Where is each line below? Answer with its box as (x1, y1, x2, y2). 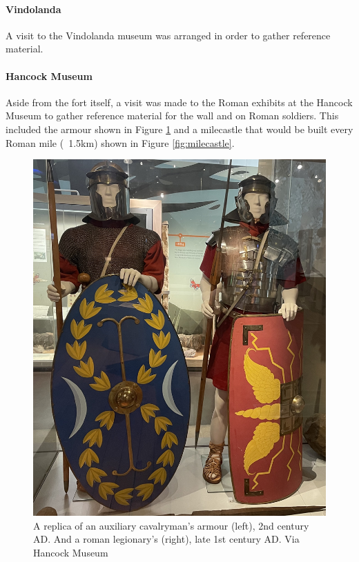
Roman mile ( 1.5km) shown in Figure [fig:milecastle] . (6, 135, 235, 150)
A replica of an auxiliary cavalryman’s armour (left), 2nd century (33, 518, 309, 532)
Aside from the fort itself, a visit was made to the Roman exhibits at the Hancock (6, 94, 353, 109)
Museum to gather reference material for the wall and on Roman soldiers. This (6, 108, 339, 123)
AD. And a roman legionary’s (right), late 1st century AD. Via (33, 532, 300, 546)
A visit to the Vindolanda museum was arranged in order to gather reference (6, 28, 331, 42)
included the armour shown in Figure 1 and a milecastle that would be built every (6, 121, 353, 136)
